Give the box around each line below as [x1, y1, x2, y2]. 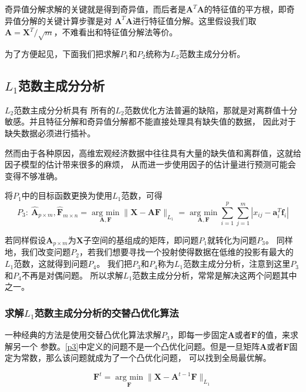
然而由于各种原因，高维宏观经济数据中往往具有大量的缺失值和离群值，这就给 [5, 146, 301, 159]
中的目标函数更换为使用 [21, 189, 112, 202]
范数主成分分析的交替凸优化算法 [34, 305, 179, 320]
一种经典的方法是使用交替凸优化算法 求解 [5, 329, 161, 341]
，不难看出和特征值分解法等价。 [54, 26, 178, 38]
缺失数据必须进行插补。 [5, 126, 95, 139]
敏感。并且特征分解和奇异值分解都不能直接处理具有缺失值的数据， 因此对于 [5, 115, 296, 128]
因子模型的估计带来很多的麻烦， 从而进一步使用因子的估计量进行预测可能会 [5, 158, 296, 170]
